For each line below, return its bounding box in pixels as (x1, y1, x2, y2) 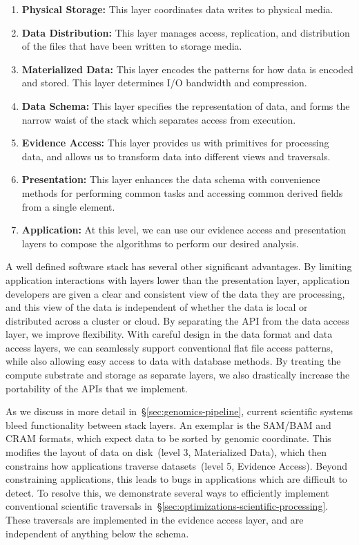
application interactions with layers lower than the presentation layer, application (6, 272, 350, 287)
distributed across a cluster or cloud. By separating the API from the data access (6, 313, 349, 327)
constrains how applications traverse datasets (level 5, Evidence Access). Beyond (6, 458, 347, 472)
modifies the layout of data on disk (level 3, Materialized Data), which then (6, 445, 327, 459)
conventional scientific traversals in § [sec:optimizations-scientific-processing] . (6, 499, 329, 513)
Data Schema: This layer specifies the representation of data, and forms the (21, 98, 350, 113)
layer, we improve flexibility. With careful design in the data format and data (6, 327, 333, 341)
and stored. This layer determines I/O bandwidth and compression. (21, 75, 307, 90)
